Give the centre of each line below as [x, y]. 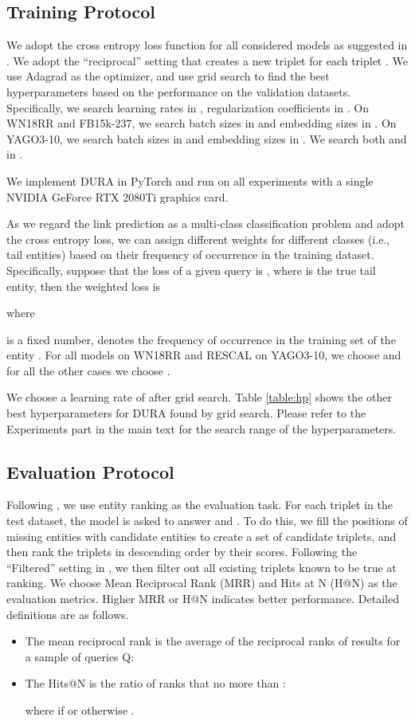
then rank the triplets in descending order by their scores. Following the [182, 552]
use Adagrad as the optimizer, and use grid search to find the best [168, 76]
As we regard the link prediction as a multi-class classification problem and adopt [206, 223]
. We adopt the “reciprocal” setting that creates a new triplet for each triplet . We [207, 60]
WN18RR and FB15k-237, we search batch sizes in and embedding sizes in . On [202, 123]
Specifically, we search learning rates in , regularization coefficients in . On [188, 107]
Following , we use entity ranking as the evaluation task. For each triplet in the [200, 505]
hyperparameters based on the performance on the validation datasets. [179, 91]
